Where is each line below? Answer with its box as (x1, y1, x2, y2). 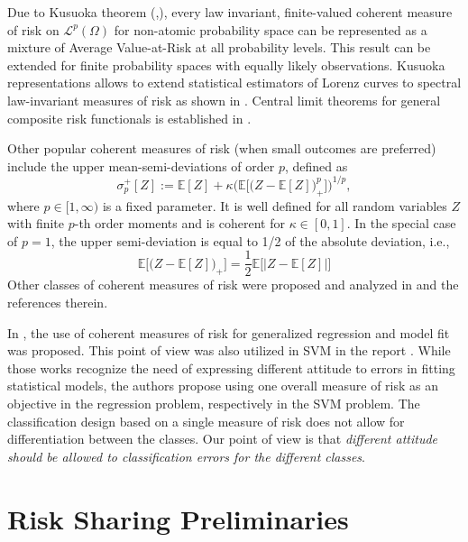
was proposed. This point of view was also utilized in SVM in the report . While (7, 341, 451, 360)
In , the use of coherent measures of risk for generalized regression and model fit (7, 323, 450, 342)
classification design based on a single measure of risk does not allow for (7, 411, 405, 430)
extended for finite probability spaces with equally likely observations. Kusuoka (7, 55, 445, 74)
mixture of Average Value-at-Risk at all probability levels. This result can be (7, 38, 431, 57)
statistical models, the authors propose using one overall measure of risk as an (7, 376, 439, 395)
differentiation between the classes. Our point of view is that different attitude (7, 429, 438, 448)
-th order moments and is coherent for (74, 214, 285, 233)
